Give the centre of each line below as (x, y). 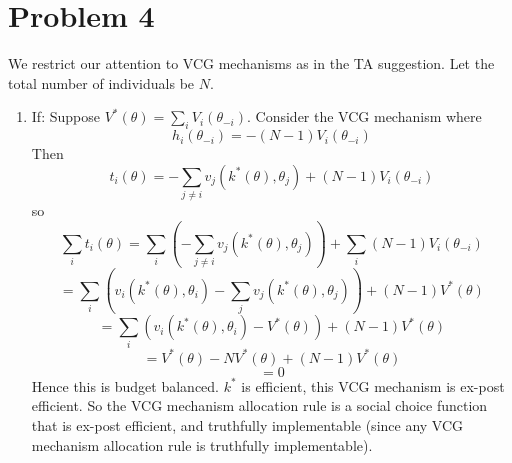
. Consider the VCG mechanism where (364, 116)
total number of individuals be (101, 82)
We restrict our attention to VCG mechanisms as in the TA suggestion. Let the (251, 63)
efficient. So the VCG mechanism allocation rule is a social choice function (259, 405)
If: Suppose (65, 116)
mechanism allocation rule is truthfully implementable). (202, 444)
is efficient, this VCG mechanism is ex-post (373, 385)
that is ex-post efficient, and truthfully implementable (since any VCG (247, 425)
